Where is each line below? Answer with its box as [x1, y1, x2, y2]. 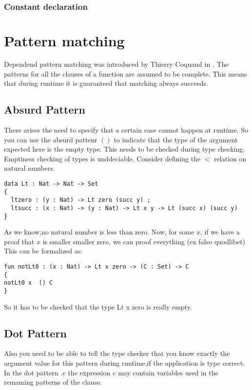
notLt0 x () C [4, 279, 53, 287]
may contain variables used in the [118, 367, 218, 377]
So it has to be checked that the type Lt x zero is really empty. [4, 301, 192, 312]
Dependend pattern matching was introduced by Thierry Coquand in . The [4, 58, 229, 69]
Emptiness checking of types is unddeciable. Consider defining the [4, 153, 201, 163]
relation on [214, 153, 247, 163]
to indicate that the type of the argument [114, 134, 238, 144]
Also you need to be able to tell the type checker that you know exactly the [4, 348, 230, 358]
